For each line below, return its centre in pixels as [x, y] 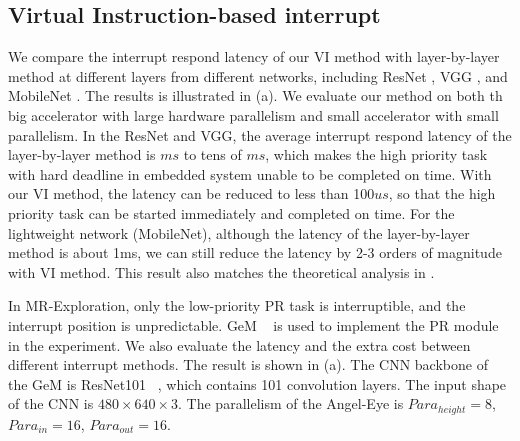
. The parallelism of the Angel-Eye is [291, 403]
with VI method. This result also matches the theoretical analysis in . [221, 271]
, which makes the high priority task [376, 154]
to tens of [212, 154]
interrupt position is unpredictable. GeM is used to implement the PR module [253, 324]
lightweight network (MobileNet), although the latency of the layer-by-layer [239, 232]
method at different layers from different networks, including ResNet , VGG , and [258, 75]
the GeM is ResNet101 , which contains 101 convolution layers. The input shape [257, 383]
